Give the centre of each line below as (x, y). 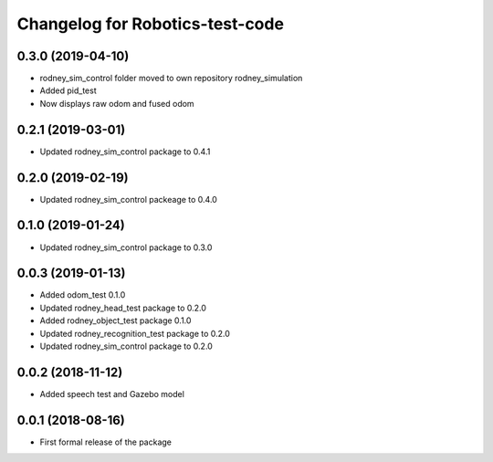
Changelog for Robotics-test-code (151, 24)
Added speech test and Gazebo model (112, 394)
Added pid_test (68, 90)
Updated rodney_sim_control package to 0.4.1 (125, 152)
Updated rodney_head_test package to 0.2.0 (123, 308)
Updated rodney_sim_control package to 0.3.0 (126, 247)
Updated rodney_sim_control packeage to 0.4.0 (129, 199)
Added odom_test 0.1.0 (83, 295)
